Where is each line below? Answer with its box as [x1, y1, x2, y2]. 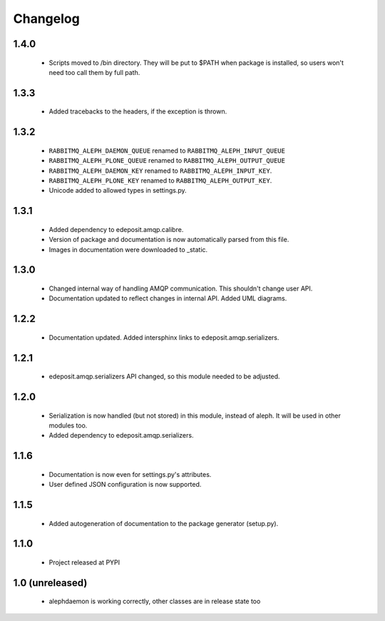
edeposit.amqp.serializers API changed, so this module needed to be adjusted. [48, 372, 281, 381]
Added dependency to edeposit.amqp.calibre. [48, 225, 184, 233]
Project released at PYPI [48, 557, 120, 567]
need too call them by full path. [48, 68, 140, 76]
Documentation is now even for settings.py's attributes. [48, 470, 212, 478]
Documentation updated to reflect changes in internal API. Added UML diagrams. [48, 294, 287, 303]
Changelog [13, 11, 80, 26]
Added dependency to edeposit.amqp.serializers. [48, 431, 194, 440]
